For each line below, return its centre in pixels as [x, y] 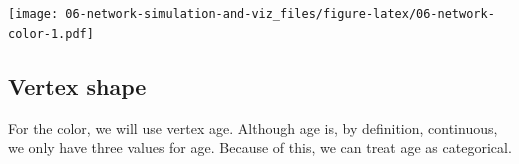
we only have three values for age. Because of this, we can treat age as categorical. [260, 147]
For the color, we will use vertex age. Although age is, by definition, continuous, [253, 127]
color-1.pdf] [51, 33]
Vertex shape [77, 85]
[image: [33, 14]
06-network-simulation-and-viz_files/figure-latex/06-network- [280, 14]
